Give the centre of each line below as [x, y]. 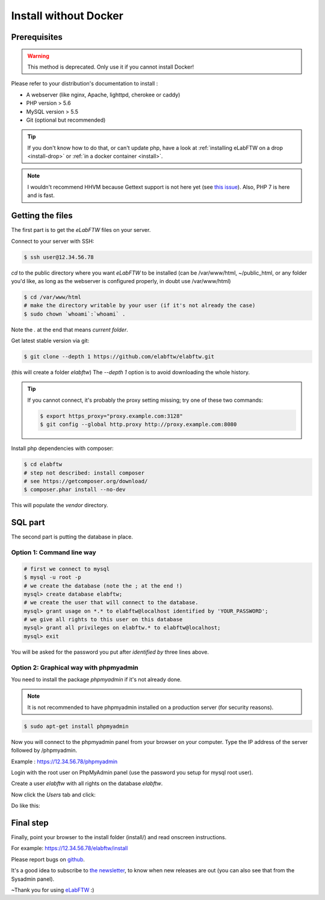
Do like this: [26, 806]
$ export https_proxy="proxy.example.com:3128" [111, 416]
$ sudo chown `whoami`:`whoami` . [75, 314]
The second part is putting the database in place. [72, 537]
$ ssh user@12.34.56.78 [59, 257]
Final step [30, 823]
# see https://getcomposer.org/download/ [86, 481]
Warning [38, 56]
